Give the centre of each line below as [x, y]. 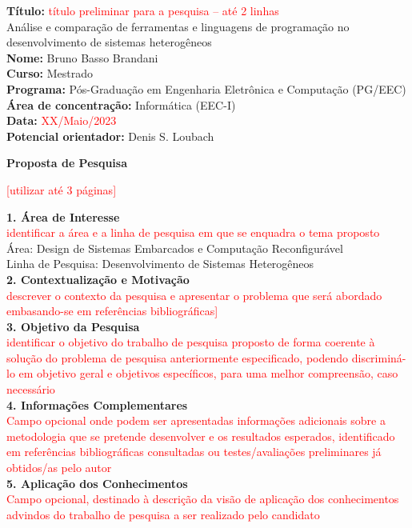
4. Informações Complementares [97, 404]
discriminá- [379, 357]
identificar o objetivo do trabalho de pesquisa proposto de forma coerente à [191, 342]
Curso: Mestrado [50, 73]
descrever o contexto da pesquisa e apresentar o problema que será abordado [194, 295]
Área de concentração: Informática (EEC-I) [121, 104]
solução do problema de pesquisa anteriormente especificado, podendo [178, 357]
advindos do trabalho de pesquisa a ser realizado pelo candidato [163, 514]
